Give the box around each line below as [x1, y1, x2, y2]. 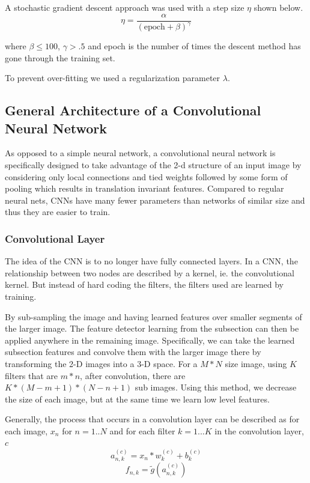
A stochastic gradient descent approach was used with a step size [5, 1, 245, 13]
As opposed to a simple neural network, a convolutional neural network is [5, 147, 276, 159]
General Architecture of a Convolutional [5, 101, 261, 120]
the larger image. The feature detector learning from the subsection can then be [5, 322, 299, 335]
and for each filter [109, 424, 175, 437]
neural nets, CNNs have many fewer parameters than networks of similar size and [5, 193, 305, 206]
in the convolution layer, [214, 424, 304, 437]
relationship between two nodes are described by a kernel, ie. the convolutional [5, 266, 294, 279]
